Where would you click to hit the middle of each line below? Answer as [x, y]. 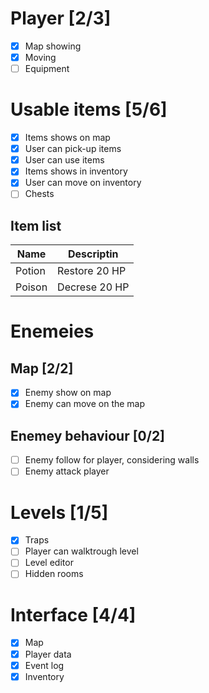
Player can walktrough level [81, 551]
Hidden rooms [54, 574]
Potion [30, 271]
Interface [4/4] [73, 614]
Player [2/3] [61, 18]
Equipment [47, 69]
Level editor [49, 563]
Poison [31, 287]
